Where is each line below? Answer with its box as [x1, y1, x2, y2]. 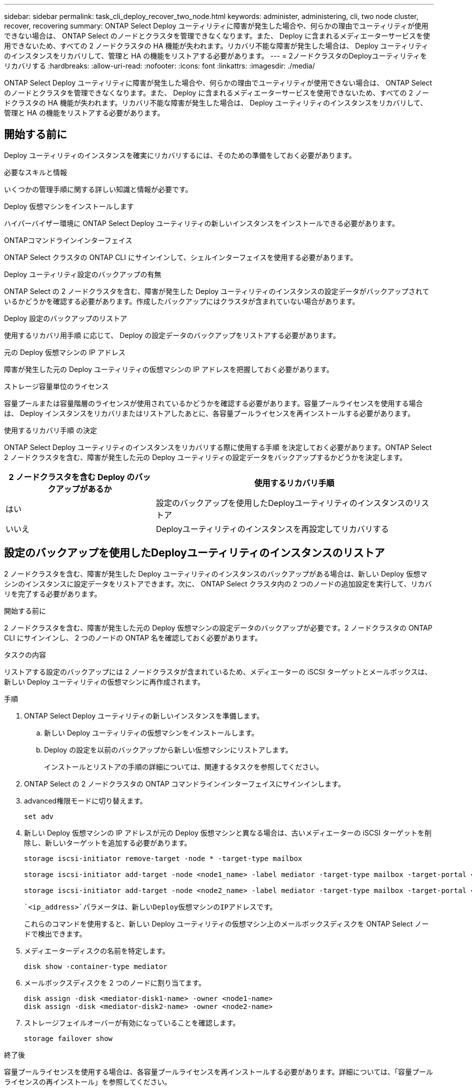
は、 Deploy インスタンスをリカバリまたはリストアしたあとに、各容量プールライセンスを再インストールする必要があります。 [4, 408, 415, 417]
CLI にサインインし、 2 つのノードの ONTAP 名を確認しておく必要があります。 [4, 633, 262, 642]
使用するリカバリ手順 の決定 [4, 425, 97, 434]
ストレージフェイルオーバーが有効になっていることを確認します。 [24, 1018, 240, 1027]
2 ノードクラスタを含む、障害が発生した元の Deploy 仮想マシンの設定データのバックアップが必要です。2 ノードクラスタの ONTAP [4, 623, 432, 632]
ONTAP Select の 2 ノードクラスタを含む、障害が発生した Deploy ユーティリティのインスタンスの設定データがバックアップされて [4, 286, 429, 295]
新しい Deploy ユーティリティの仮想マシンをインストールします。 [44, 728, 258, 737]
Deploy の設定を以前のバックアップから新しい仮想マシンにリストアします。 [44, 745, 292, 754]
